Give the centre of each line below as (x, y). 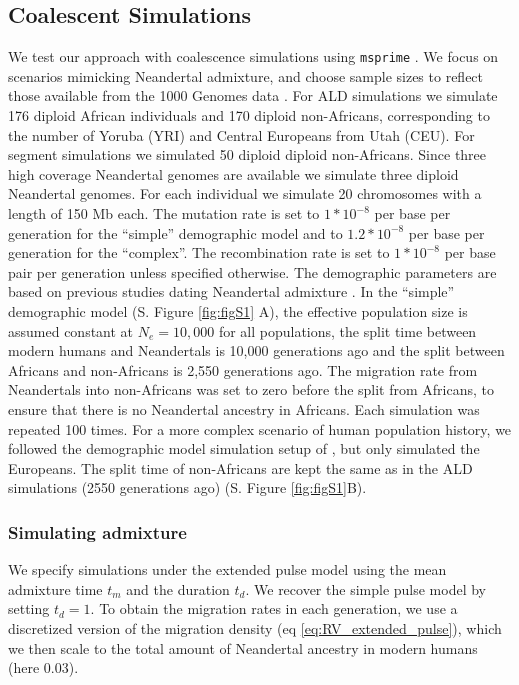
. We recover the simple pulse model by (366, 588)
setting (29, 608)
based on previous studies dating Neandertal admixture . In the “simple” (231, 291)
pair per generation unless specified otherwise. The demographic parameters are (252, 271)
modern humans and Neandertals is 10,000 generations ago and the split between (256, 350)
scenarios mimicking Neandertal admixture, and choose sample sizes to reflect (246, 75)
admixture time (55, 588)
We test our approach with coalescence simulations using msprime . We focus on (253, 56)
